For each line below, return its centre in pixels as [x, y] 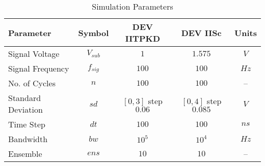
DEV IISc [201, 32]
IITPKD [143, 38]
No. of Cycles [32, 83]
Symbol [94, 32]
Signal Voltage [34, 54]
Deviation [25, 109]
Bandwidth [28, 139]
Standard [25, 98]
